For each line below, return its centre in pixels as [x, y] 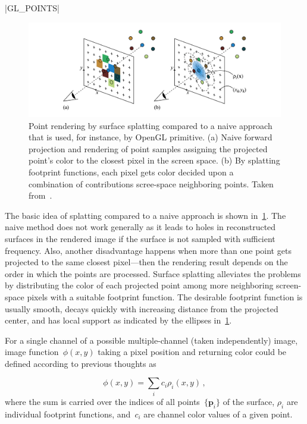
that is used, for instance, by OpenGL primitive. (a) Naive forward [151, 137]
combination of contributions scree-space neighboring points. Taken [151, 183]
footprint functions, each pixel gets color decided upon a [131, 172]
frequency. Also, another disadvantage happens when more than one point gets [148, 250]
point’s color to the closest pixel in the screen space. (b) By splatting [154, 160]
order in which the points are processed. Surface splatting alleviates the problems [153, 273]
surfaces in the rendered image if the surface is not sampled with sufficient [140, 238]
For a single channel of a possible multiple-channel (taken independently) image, [151, 340]
